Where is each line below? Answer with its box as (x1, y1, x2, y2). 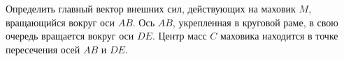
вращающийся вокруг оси (6, 15, 115, 29)
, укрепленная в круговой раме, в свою (172, 15, 338, 29)
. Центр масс (152, 28, 207, 43)
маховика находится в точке (220, 28, 338, 43)
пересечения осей (6, 42, 80, 56)
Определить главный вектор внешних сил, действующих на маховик (6, 1, 296, 15)
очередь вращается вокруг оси (6, 28, 134, 43)
